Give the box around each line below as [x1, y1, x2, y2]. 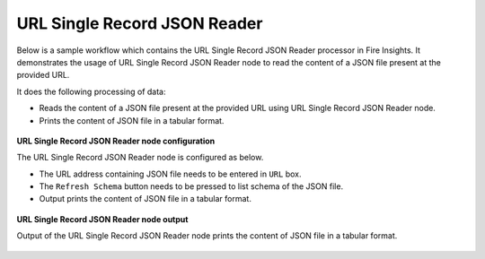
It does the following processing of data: [16, 86, 166, 97]
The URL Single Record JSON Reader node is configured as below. [16, 152, 264, 163]
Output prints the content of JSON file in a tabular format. [39, 194, 251, 204]
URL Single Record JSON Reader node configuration [16, 135, 216, 146]
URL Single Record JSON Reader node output [16, 213, 189, 224]
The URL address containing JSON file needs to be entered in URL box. [39, 168, 302, 179]
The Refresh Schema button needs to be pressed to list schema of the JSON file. [39, 181, 344, 192]
